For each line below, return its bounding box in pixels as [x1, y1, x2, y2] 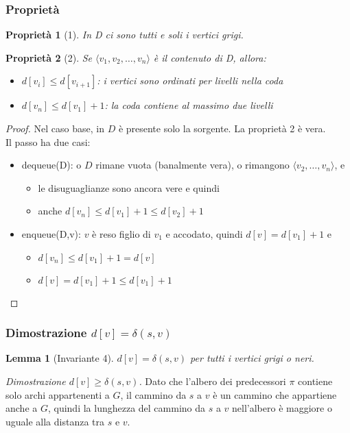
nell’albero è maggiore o [232, 401, 332, 415]
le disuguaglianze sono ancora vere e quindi [38, 180, 220, 195]
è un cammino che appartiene [213, 387, 337, 401]
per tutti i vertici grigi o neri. [190, 351, 314, 365]
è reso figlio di [92, 226, 151, 240]
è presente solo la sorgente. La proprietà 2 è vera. [118, 121, 326, 135]
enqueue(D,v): [21, 226, 81, 240]
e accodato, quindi [165, 226, 243, 240]
